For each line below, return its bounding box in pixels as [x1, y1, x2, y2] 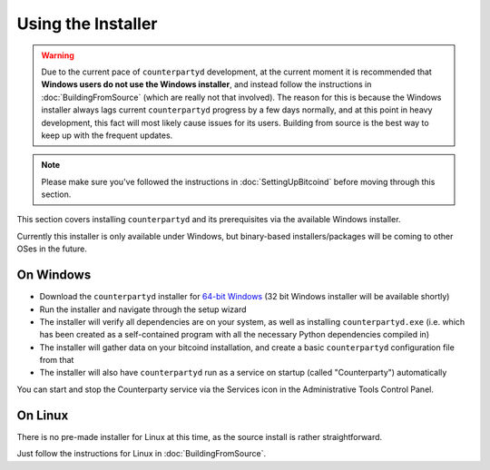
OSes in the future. [16, 243, 88, 254]
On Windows [16, 268, 92, 283]
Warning [41, 50, 74, 61]
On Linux [16, 407, 69, 423]
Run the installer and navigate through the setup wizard [39, 304, 247, 315]
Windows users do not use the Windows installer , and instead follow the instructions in [41, 79, 372, 90]
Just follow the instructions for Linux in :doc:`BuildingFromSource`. [16, 448, 267, 459]
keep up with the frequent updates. [41, 130, 173, 141]
